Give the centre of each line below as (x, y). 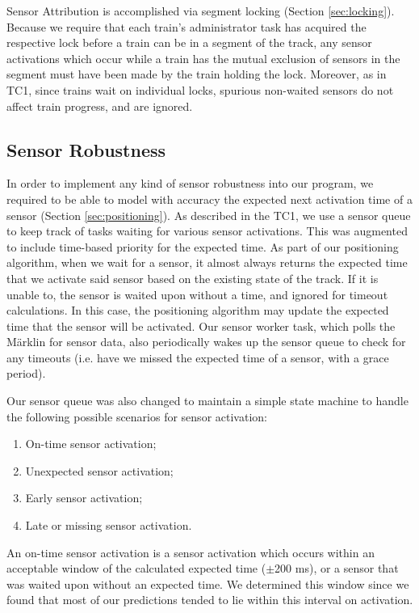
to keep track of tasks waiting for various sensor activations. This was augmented (207, 231)
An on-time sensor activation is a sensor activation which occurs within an (191, 552)
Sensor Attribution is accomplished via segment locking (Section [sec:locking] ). (201, 11)
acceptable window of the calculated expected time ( (136, 568)
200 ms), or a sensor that (337, 568)
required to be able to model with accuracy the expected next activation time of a (209, 199)
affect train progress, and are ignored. (100, 106)
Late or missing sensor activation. (109, 525)
